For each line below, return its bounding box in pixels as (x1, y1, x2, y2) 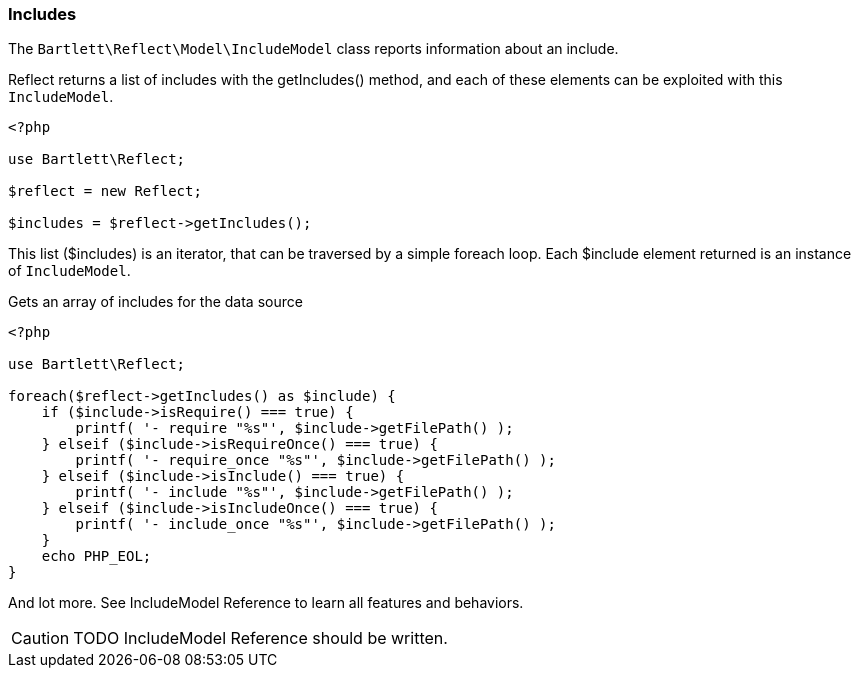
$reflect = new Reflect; (8, 183, 202, 200)
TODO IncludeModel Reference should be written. (73, 628, 448, 649)
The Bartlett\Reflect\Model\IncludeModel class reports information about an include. (8, 40, 619, 58)
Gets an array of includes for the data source (8, 293, 303, 311)
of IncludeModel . (8, 262, 131, 280)
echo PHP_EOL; (41, 548, 152, 565)
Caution (11, 628, 70, 649)
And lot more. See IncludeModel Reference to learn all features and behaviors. (8, 594, 524, 612)
